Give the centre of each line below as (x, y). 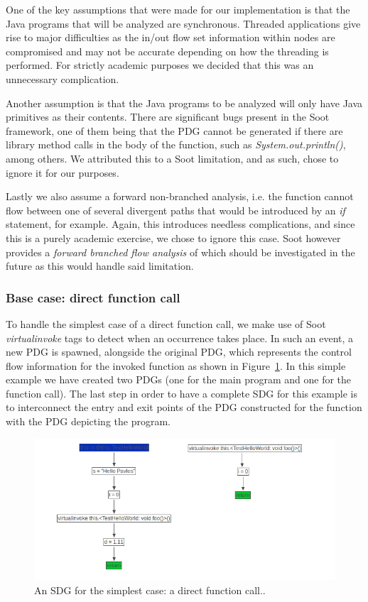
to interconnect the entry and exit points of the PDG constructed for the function (184, 407)
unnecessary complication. (63, 78)
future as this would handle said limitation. (100, 266)
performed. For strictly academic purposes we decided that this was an (160, 65)
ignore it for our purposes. (63, 172)
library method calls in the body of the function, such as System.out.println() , (176, 144)
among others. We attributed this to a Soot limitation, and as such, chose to (172, 158)
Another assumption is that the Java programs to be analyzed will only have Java (184, 103)
